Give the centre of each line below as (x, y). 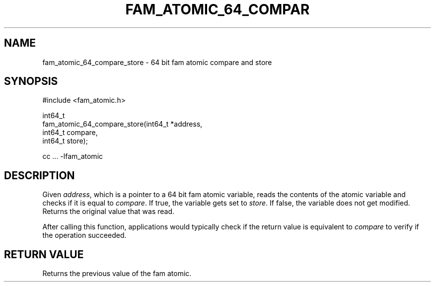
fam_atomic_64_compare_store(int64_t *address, (122, 124)
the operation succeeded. (84, 235)
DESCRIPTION (39, 175)
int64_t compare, (70, 133)
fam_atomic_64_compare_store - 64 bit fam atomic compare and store (157, 62)
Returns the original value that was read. (109, 212)
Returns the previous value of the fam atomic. (117, 274)
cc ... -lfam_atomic (73, 156)
